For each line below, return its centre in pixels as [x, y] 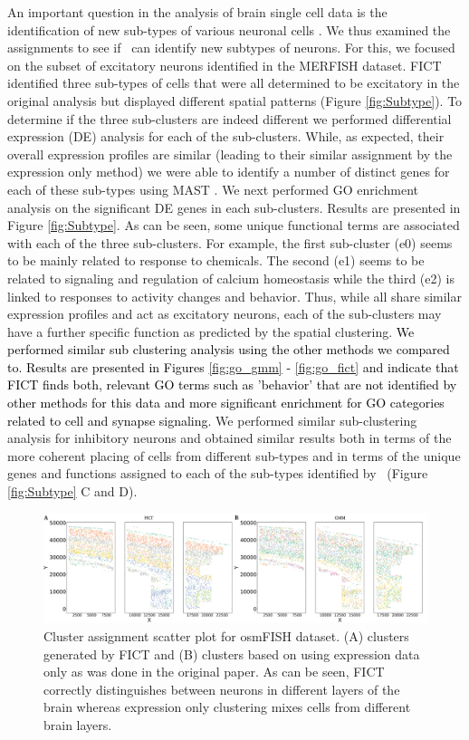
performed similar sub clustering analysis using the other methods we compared [229, 349]
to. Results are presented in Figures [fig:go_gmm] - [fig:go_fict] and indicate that [233, 366]
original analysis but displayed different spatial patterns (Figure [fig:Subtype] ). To [235, 100]
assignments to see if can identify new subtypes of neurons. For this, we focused [231, 48]
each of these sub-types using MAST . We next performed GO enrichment [213, 189]
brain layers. [78, 724]
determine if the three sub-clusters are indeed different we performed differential [230, 118]
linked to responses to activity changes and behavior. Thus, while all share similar [234, 296]
